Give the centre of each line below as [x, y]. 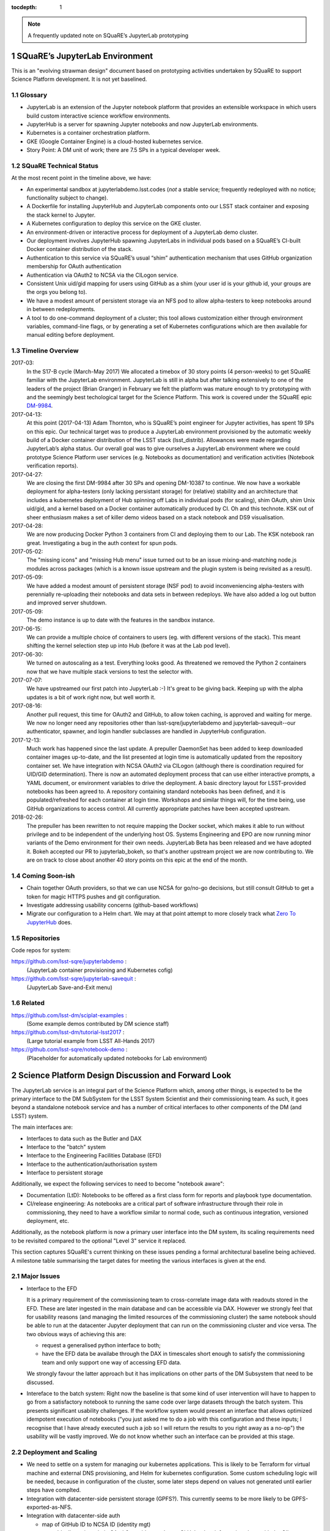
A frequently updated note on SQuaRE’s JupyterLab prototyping [108, 35]
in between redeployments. [61, 309]
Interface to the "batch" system [66, 1147]
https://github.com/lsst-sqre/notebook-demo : [69, 1050]
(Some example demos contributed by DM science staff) [98, 1024]
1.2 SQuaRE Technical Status [55, 165]
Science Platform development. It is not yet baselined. [79, 79]
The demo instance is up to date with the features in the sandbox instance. [121, 620]
